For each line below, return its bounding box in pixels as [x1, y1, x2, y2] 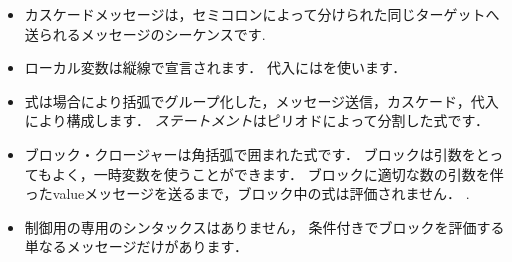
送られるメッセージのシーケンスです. [24, 23, 266, 44]
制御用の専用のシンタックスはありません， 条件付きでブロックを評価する [24, 216, 505, 237]
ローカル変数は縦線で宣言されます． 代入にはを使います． [24, 57, 407, 78]
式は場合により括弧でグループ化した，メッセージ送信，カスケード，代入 [24, 90, 499, 111]
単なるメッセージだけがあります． [24, 236, 248, 257]
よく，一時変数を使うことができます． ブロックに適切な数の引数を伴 [52, 163, 504, 184]
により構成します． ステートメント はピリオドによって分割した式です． [24, 110, 489, 131]
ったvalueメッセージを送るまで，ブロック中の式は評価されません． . [24, 183, 470, 204]
